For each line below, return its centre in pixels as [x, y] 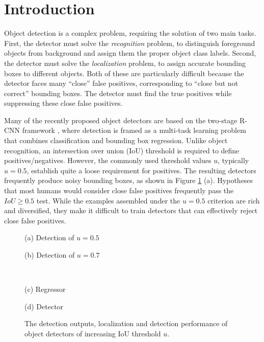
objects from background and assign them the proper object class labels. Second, [130, 53]
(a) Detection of [49, 237]
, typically [233, 160]
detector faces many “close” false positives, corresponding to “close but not [121, 83]
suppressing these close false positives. [63, 103]
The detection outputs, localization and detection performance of [126, 323]
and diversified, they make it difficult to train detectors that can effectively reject [131, 210]
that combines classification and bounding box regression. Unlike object [116, 140]
